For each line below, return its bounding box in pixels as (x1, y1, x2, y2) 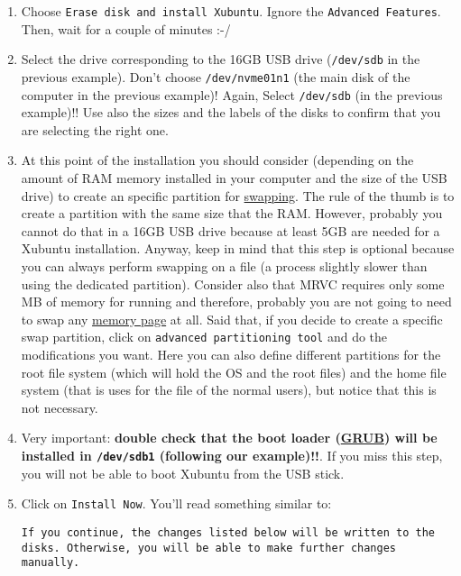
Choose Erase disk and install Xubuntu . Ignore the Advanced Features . (21, 2, 441, 20)
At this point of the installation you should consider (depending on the (21, 151, 414, 169)
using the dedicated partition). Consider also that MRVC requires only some (21, 274, 445, 293)
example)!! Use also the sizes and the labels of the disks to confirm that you (21, 103, 441, 122)
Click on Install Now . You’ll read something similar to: (21, 494, 332, 513)
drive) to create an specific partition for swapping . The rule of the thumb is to (21, 186, 455, 205)
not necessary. (21, 398, 98, 416)
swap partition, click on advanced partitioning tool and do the (21, 327, 388, 346)
